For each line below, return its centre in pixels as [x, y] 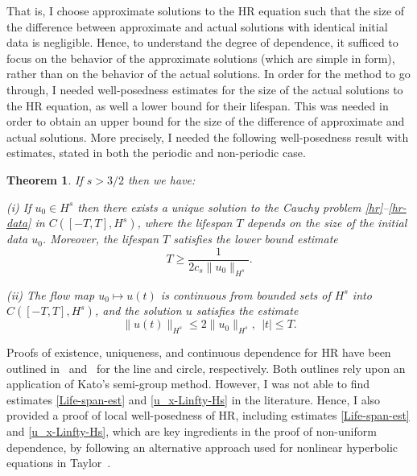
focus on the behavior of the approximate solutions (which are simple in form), [201, 58]
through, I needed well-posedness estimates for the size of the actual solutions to [205, 89]
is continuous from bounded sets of [246, 294]
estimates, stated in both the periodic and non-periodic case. [156, 153]
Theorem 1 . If [45, 179]
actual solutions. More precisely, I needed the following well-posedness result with [208, 137]
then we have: [161, 179]
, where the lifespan [185, 223]
